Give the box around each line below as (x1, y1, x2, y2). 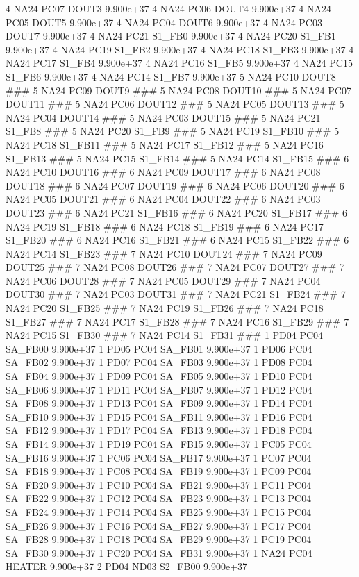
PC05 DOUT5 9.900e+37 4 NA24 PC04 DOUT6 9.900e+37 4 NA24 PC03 (6, 15, 322, 29)
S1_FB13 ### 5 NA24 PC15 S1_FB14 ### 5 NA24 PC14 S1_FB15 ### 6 (6, 151, 349, 165)
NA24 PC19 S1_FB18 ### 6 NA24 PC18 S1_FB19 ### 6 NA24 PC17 (6, 219, 324, 233)
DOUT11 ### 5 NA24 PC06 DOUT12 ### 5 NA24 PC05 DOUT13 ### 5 (6, 97, 344, 111)
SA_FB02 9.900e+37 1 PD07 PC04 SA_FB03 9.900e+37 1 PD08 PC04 (6, 355, 312, 369)
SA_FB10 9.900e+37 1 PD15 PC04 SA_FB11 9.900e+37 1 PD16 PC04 (6, 409, 312, 424)
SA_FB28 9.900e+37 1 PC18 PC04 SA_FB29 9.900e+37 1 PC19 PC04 (6, 532, 312, 546)
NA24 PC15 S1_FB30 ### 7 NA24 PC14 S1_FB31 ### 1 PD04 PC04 (6, 328, 324, 342)
